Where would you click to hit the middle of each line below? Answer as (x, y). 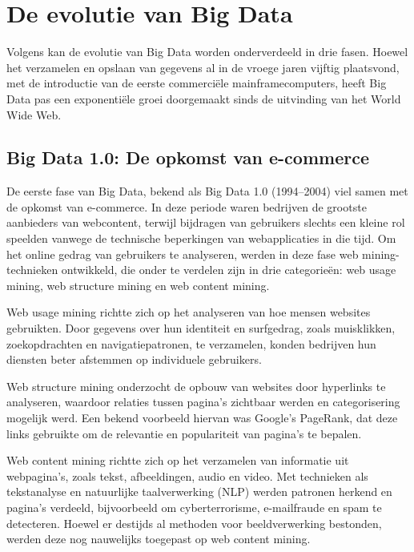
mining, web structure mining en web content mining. (138, 285)
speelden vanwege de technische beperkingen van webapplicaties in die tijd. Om (201, 238)
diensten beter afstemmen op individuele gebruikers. (134, 359)
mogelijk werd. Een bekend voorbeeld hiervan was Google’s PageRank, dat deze (202, 418)
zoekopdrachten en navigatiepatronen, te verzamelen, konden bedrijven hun (191, 343)
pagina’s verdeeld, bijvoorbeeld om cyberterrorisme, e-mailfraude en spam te (194, 507)
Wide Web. (34, 114)
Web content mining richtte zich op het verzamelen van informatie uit (178, 460)
